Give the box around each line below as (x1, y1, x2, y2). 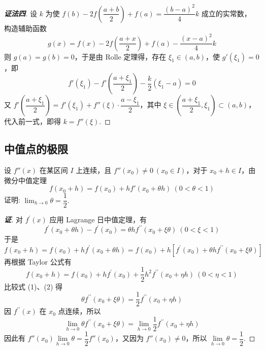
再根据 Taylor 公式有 (4, 256, 72, 267)
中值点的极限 (4, 141, 68, 157)
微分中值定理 (4, 174, 47, 185)
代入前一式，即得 (4, 116, 61, 127)
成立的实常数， (201, 8, 251, 18)
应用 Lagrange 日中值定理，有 (49, 214, 147, 225)
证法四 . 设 (4, 8, 37, 18)
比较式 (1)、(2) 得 (4, 281, 63, 291)
